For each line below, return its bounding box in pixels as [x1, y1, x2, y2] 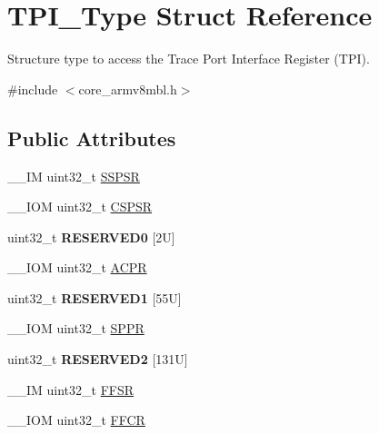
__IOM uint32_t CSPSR [7, 197, 153, 216]
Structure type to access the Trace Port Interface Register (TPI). [7, 49, 370, 68]
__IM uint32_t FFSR [7, 380, 135, 399]
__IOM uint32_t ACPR [7, 258, 147, 277]
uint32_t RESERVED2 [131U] [7, 350, 188, 369]
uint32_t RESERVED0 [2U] [7, 227, 175, 246]
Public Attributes [7, 123, 176, 152]
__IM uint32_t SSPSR [7, 166, 140, 185]
